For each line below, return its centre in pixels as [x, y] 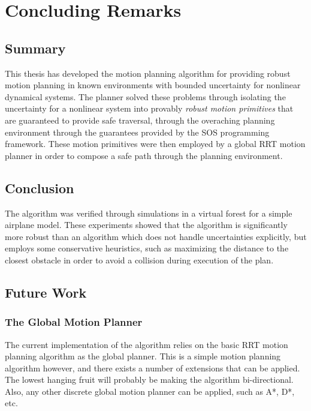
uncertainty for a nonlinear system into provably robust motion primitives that [149, 108]
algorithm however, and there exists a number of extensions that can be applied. [153, 367]
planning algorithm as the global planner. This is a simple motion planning [143, 356]
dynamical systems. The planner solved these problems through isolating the [145, 96]
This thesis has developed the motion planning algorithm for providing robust [148, 73]
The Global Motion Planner [74, 322]
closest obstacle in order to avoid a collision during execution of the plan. [139, 259]
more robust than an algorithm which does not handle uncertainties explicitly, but [156, 236]
